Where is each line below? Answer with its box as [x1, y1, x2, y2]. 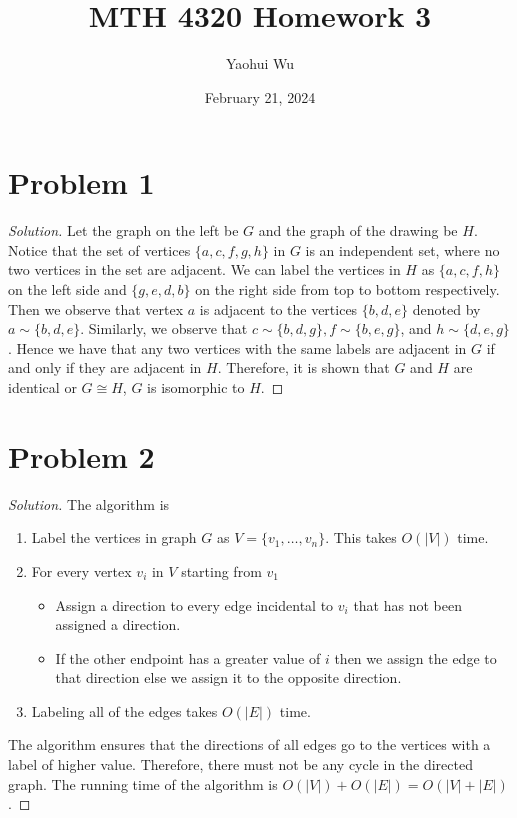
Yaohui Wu [225, 53, 295, 74]
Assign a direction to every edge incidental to [55, 594, 334, 615]
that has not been [353, 594, 462, 615]
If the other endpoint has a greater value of [55, 647, 321, 668]
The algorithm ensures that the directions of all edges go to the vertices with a [8, 734, 491, 755]
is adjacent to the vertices [199, 298, 358, 319]
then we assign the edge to [334, 647, 497, 668]
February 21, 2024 [204, 86, 316, 107]
